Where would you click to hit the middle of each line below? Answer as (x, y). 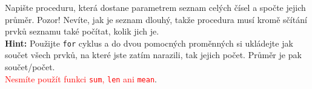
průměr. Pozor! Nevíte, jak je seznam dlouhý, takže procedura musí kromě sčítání (156, 19)
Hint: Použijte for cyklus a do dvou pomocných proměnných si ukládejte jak (149, 43)
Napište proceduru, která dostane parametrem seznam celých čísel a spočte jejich (155, 7)
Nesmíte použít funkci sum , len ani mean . (81, 78)
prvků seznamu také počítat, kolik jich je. (82, 31)
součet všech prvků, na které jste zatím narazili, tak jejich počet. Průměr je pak (153, 55)
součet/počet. (30, 67)
